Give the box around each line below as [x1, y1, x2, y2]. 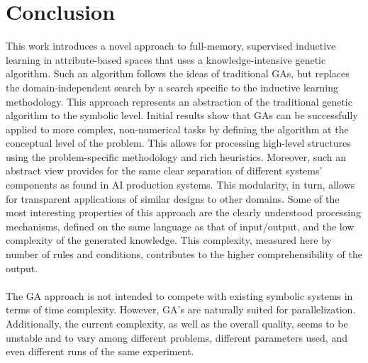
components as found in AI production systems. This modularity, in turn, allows [6, 177, 355, 192]
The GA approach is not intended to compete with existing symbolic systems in [6, 288, 353, 303]
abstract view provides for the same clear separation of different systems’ [6, 163, 323, 178]
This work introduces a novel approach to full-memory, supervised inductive [6, 38, 336, 53]
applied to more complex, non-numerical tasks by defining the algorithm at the [6, 121, 349, 136]
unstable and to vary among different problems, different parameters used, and [6, 330, 347, 345]
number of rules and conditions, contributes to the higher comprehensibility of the [6, 247, 362, 262]
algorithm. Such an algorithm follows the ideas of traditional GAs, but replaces [6, 66, 350, 81]
